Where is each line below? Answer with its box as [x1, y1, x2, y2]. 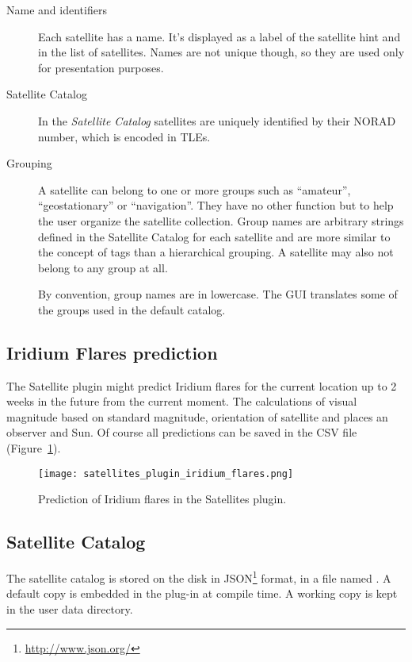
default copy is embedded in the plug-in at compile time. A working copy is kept [6, 585, 398, 602]
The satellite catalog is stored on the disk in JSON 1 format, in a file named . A [6, 568, 391, 586]
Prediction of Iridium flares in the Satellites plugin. [38, 491, 287, 507]
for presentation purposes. [38, 59, 164, 75]
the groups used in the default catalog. [38, 301, 226, 318]
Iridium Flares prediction [6, 340, 218, 364]
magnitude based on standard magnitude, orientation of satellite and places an [6, 408, 388, 425]
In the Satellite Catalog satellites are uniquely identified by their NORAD [38, 112, 396, 129]
